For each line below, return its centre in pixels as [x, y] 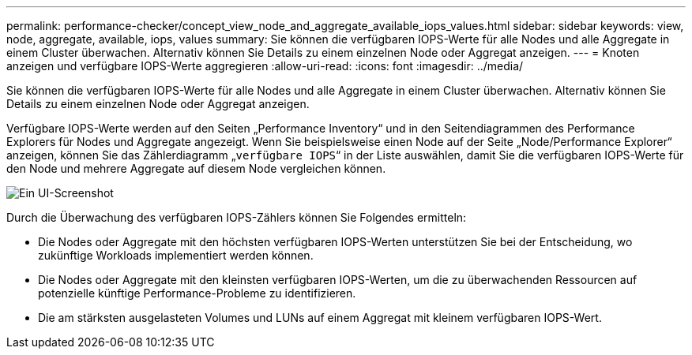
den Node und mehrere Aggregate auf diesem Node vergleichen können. [196, 168]
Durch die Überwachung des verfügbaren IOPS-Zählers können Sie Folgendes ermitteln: [237, 217]
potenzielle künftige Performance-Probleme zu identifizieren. [197, 293]
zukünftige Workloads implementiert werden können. [176, 255]
